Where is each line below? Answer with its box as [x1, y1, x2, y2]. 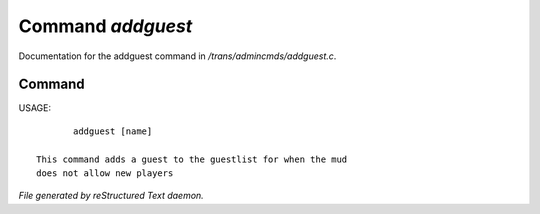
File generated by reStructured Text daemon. [18, 190, 204, 202]
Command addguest [18, 15, 193, 37]
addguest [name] [73, 125, 153, 137]
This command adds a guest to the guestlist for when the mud [36, 153, 348, 165]
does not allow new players [36, 168, 174, 179]
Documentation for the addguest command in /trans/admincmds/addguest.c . [18, 50, 337, 62]
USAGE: [18, 102, 52, 114]
